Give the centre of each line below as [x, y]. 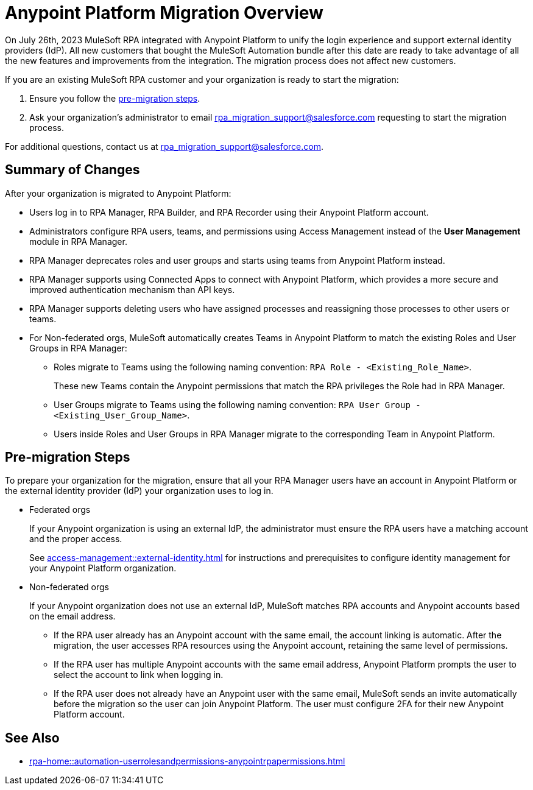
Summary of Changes [72, 170]
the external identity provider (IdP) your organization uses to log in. [139, 491]
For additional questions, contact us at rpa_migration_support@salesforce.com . [164, 146]
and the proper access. [76, 539]
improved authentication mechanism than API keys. [132, 289]
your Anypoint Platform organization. [103, 568]
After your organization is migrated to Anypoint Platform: [118, 193]
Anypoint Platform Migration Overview [164, 13]
